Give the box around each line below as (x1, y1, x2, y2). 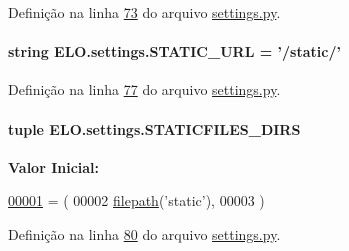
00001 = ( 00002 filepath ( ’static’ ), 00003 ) (8, 190, 265, 211)
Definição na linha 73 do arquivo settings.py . (8, 2, 281, 22)
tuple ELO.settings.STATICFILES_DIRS (8, 118, 301, 139)
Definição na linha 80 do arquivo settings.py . (8, 223, 281, 244)
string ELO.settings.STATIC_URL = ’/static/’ (8, 41, 341, 62)
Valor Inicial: (8, 156, 100, 177)
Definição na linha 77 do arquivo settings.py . (8, 79, 281, 100)
